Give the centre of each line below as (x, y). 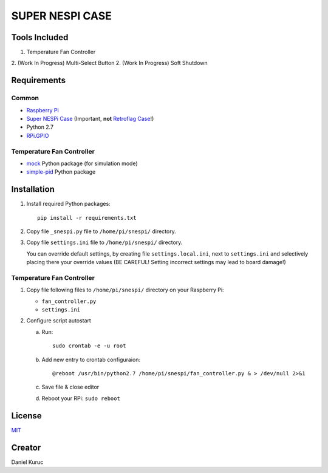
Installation (33, 189)
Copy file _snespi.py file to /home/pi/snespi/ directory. (101, 231)
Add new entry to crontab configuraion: (91, 359)
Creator (26, 447)
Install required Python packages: (68, 204)
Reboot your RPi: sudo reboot (81, 398)
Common (25, 98)
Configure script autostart (59, 321)
